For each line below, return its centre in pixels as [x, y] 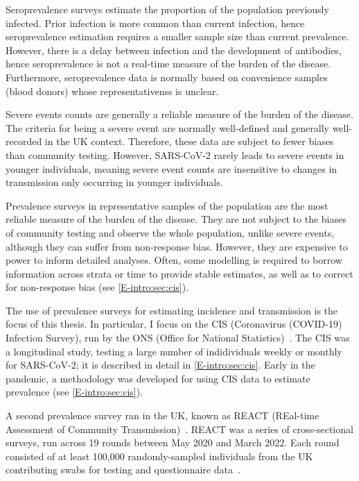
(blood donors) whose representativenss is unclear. [112, 91]
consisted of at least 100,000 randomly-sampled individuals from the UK [159, 456]
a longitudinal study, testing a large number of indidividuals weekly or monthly [174, 351]
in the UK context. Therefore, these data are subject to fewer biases [189, 141]
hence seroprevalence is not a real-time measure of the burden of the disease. [168, 64]
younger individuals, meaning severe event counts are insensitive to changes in [172, 168]
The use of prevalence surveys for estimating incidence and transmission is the [172, 310]
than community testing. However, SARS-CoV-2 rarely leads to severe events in [175, 154]
